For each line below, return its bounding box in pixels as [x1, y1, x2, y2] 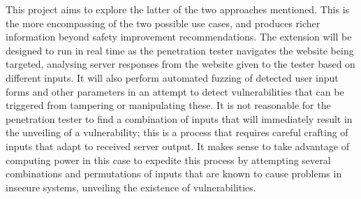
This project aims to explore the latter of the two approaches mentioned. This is [6, 2, 350, 16]
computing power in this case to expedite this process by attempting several [6, 152, 331, 167]
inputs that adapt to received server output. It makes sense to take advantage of [6, 138, 350, 153]
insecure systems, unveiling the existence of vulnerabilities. [6, 179, 256, 194]
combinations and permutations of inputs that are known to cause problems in [6, 166, 342, 181]
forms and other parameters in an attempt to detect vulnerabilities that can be [6, 84, 344, 98]
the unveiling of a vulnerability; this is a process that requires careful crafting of [6, 125, 348, 140]
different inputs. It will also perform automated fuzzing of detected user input [6, 70, 339, 84]
